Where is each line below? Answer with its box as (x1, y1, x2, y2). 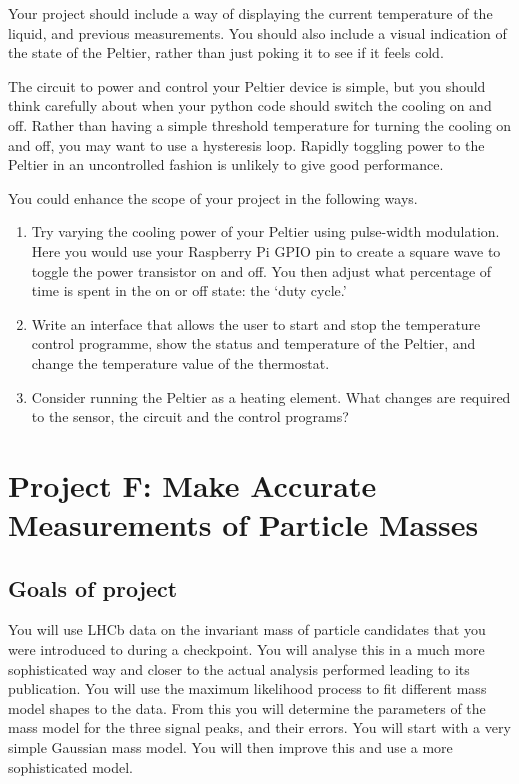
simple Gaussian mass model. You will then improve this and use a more (8, 737, 453, 758)
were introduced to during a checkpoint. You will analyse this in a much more (8, 639, 485, 660)
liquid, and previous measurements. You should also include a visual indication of (8, 22, 507, 43)
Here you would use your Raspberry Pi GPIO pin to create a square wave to (31, 240, 501, 261)
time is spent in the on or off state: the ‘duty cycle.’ (31, 280, 347, 301)
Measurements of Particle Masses (8, 504, 479, 545)
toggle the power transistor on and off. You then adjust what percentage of (31, 260, 492, 281)
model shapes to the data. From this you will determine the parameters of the (8, 697, 486, 718)
